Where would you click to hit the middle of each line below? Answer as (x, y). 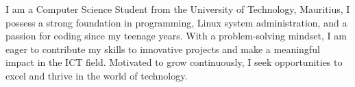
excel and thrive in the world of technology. (97, 75)
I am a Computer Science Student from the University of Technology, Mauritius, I (178, 9)
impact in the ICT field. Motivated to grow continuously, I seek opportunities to (174, 62)
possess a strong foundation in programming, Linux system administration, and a (176, 22)
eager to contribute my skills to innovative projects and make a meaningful (163, 49)
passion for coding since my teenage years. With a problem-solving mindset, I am (176, 36)
